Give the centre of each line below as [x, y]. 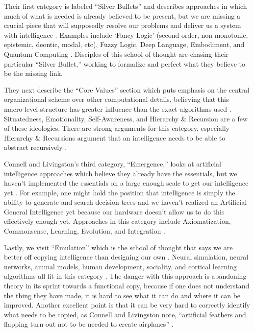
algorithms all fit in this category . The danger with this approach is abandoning [125, 276]
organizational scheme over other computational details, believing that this [116, 99]
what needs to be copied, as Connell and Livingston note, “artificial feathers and [125, 314]
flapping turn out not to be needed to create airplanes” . [89, 324]
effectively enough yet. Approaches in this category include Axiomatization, [117, 221]
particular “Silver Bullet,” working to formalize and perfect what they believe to [125, 63]
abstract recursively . [36, 147]
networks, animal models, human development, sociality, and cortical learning [120, 266]
